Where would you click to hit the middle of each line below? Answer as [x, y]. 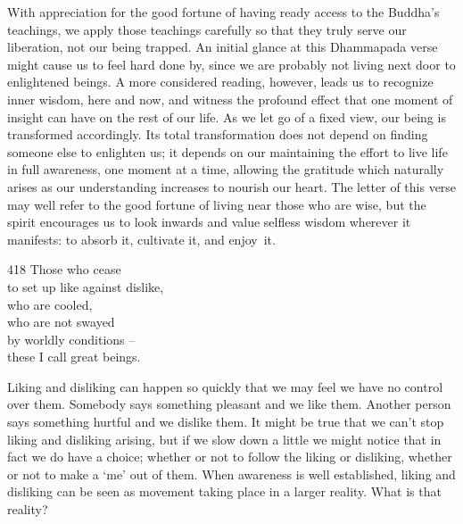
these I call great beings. [74, 357]
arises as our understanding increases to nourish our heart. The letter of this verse [232, 186]
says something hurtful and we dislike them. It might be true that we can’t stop [226, 422]
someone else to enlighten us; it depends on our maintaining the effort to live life [227, 151]
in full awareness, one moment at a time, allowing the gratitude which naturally [226, 169]
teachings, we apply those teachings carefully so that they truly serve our [207, 29]
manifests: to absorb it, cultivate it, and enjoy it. [141, 239]
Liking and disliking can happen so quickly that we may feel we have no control [225, 386]
